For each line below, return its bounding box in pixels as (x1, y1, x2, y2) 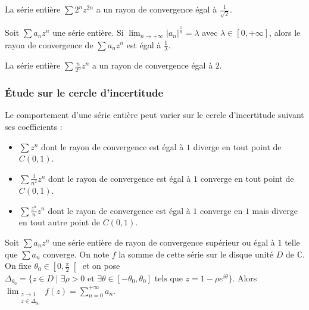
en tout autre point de (18, 216, 100, 228)
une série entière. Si (52, 26, 124, 39)
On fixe (5, 259, 32, 272)
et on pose (82, 259, 120, 272)
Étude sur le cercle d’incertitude (5, 85, 164, 100)
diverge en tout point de (193, 140, 282, 153)
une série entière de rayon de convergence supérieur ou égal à (52, 235, 275, 248)
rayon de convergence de (5, 38, 93, 51)
